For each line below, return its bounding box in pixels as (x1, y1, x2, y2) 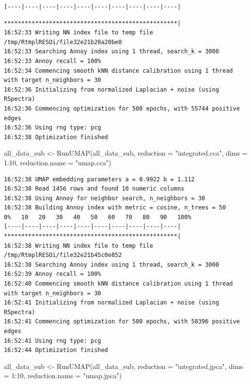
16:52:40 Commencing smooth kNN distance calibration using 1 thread (4, 280, 233, 288)
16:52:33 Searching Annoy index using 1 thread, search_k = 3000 (4, 48, 219, 55)
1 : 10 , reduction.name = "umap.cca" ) (4, 157, 111, 167)
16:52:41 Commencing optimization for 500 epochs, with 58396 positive (4, 318, 240, 325)
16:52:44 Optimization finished (4, 347, 108, 354)
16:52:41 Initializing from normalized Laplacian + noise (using (4, 299, 219, 306)
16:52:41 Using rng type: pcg (4, 337, 101, 344)
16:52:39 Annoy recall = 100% (4, 271, 101, 278)
